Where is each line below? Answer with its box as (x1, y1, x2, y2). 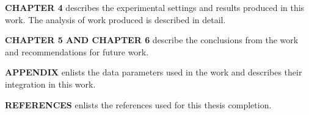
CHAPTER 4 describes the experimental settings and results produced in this (5, 1, 305, 13)
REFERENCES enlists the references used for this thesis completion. (5, 98, 272, 111)
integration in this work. (5, 77, 96, 90)
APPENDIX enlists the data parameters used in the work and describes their (5, 66, 302, 78)
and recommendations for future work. (5, 45, 149, 58)
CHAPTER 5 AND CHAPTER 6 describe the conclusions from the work (5, 33, 299, 46)
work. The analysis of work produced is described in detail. (5, 13, 226, 26)
